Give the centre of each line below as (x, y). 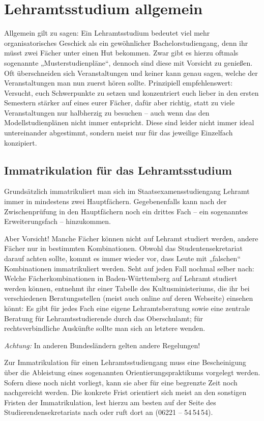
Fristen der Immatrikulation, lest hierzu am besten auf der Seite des (110, 402)
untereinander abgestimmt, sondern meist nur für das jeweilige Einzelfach (119, 133)
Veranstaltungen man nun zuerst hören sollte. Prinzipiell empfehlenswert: (119, 83)
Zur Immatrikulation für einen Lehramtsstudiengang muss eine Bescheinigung (125, 362)
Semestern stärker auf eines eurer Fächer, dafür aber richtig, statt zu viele (120, 103)
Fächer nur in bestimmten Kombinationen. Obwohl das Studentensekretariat (123, 248)
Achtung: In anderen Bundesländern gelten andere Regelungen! (102, 345)
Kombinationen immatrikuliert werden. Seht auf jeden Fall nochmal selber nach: (129, 268)
